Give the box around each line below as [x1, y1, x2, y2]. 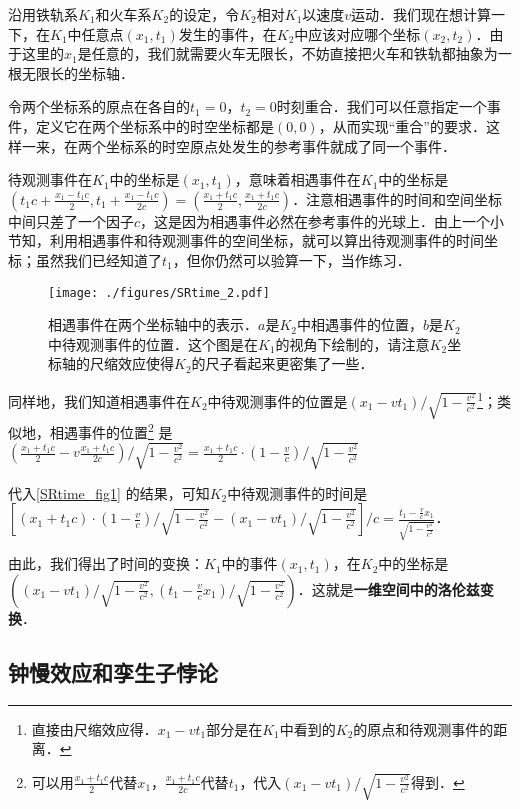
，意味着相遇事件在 [234, 169, 361, 190]
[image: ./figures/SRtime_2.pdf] [48, 285, 270, 300]
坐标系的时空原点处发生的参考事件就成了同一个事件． [105, 135, 456, 156]
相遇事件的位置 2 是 [49, 419, 173, 442]
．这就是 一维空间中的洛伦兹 [297, 578, 480, 599]
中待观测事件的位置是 [207, 390, 348, 411]
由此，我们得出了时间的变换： [8, 553, 204, 574]
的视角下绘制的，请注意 [275, 333, 430, 354]
